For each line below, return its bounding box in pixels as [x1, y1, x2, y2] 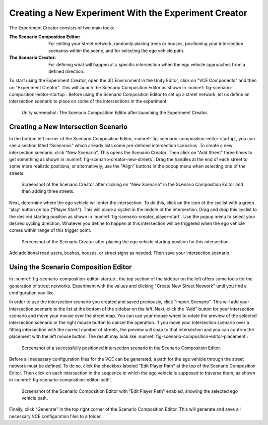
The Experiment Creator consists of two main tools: [9, 25, 114, 31]
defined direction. [48, 68, 85, 74]
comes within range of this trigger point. [9, 227, 91, 233]
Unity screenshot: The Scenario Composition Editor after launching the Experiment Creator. [21, 109, 208, 115]
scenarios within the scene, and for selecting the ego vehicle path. [48, 48, 185, 53]
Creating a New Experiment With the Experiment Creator [9, 7, 248, 18]
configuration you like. [9, 290, 55, 296]
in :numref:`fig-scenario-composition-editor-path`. [9, 377, 113, 383]
